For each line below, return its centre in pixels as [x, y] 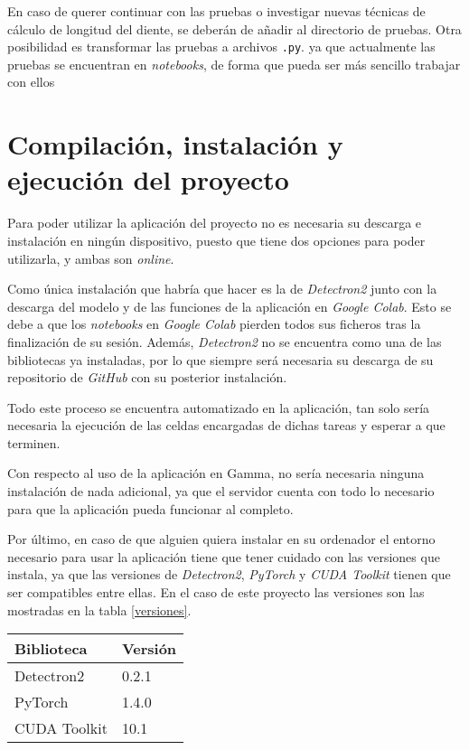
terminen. [34, 442]
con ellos [31, 82]
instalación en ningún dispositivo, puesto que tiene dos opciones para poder [216, 240]
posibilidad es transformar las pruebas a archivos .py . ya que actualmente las [221, 47]
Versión [149, 649]
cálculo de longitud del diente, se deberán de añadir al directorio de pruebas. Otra [234, 28]
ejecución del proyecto [148, 179]
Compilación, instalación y [175, 144]
